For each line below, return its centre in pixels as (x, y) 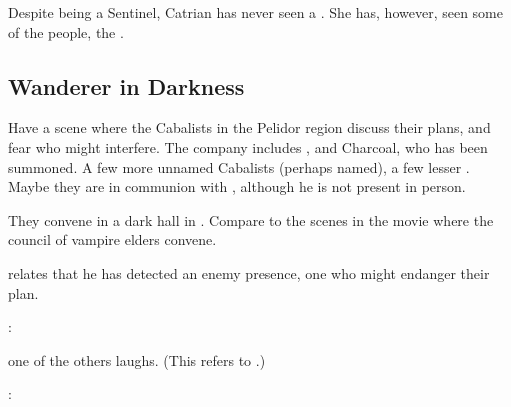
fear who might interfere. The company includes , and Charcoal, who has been (248, 146)
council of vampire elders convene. (112, 239)
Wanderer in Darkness (126, 85)
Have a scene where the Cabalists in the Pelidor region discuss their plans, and (249, 127)
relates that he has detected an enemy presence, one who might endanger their (249, 272)
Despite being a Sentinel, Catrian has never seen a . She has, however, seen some (255, 12)
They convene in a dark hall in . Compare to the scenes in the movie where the (251, 219)
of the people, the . (66, 31)
